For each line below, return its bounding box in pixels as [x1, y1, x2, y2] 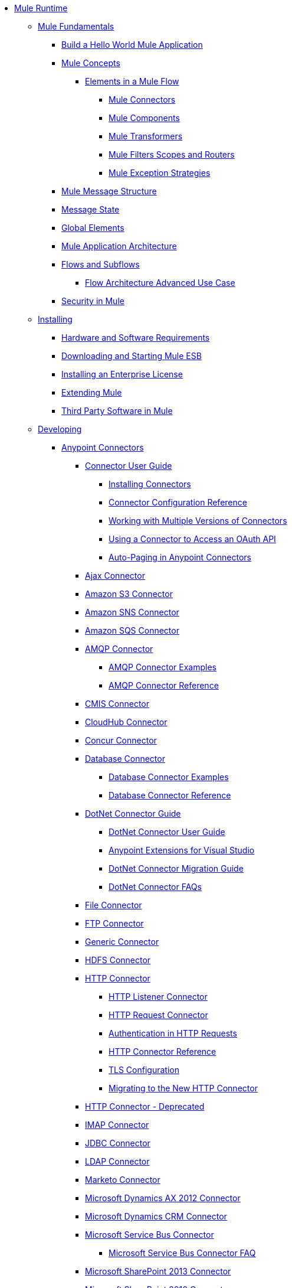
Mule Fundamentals [38, 21, 114, 31]
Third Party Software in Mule [61, 406, 173, 416]
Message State [61, 204, 120, 214]
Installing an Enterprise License [61, 369, 183, 379]
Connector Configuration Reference [109, 497, 247, 507]
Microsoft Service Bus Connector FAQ [109, 1248, 256, 1258]
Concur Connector [85, 735, 157, 745]
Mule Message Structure [61, 186, 157, 196]
